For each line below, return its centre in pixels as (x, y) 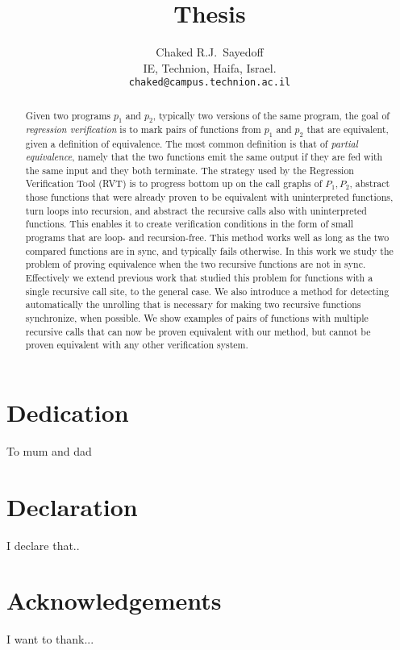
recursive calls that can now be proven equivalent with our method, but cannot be (198, 331)
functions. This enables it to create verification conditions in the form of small (190, 224)
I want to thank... (50, 639)
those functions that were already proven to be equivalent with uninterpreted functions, (209, 197)
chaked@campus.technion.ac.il (210, 83)
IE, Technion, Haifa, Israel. (210, 67)
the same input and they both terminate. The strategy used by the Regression (190, 170)
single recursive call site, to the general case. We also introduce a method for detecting (207, 291)
